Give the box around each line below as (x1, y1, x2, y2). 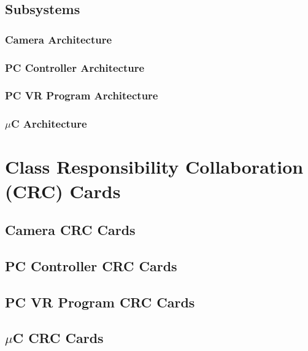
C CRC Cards (12, 328, 104, 347)
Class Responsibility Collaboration (5, 154, 304, 179)
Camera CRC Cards (5, 220, 136, 239)
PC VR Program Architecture (5, 88, 158, 103)
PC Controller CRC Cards (5, 256, 177, 275)
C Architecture (10, 116, 87, 131)
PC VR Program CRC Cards (5, 292, 195, 311)
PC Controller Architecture (5, 60, 145, 75)
